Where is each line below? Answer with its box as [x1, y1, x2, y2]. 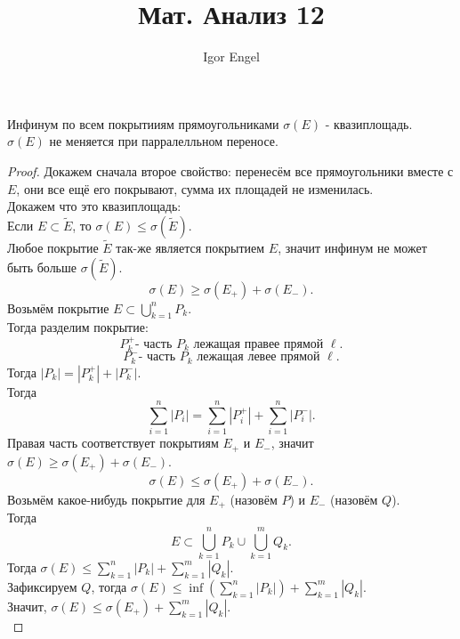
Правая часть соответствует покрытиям [7, 433, 219, 452]
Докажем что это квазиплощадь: [7, 197, 182, 215]
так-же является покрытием [116, 238, 265, 256]
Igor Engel [203, 47, 260, 66]
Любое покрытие [7, 238, 99, 256]
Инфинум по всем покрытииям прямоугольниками [7, 114, 279, 133]
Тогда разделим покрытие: [7, 318, 149, 336]
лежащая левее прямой [197, 351, 320, 364]
